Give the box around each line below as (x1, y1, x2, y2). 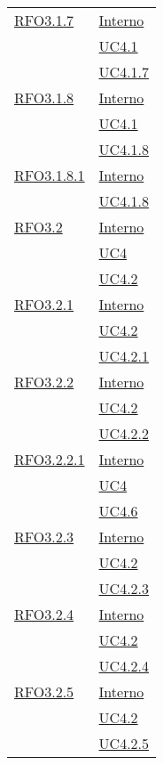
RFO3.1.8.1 (14, 165, 85, 185)
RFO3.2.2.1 (14, 449, 85, 469)
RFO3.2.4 (14, 604, 74, 624)
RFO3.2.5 (14, 681, 74, 702)
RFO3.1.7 (14, 10, 74, 30)
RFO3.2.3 (14, 526, 74, 547)
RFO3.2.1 (14, 294, 74, 314)
